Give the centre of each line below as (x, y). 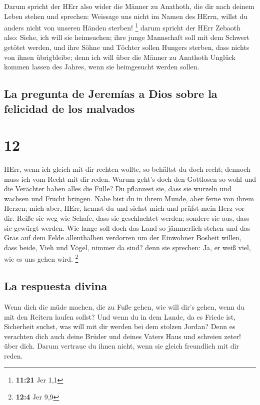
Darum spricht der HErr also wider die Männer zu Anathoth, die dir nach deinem (129, 6)
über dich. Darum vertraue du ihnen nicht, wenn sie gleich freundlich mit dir (121, 346)
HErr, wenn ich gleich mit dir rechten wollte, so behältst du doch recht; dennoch (127, 169)
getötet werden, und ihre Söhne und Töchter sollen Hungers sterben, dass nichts (127, 47)
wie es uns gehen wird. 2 (41, 258)
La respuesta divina (56, 286)
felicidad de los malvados (69, 108)
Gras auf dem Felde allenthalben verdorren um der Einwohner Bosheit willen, (123, 237)
